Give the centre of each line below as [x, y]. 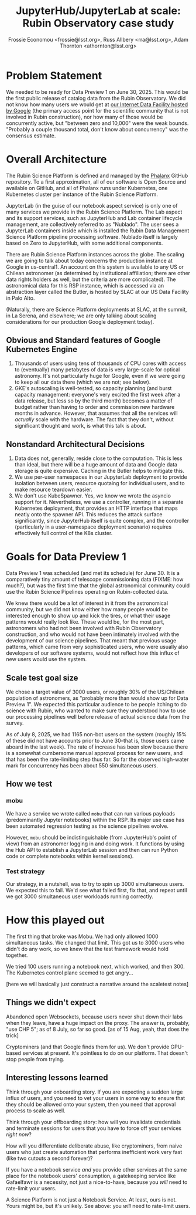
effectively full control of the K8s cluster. [63, 533]
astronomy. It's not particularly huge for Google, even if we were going [100, 376]
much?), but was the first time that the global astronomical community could [98, 585]
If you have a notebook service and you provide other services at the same [97, 1169]
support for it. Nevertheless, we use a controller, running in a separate [99, 502]
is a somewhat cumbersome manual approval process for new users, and [94, 753]
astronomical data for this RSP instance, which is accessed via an [85, 285]
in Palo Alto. [20, 298]
